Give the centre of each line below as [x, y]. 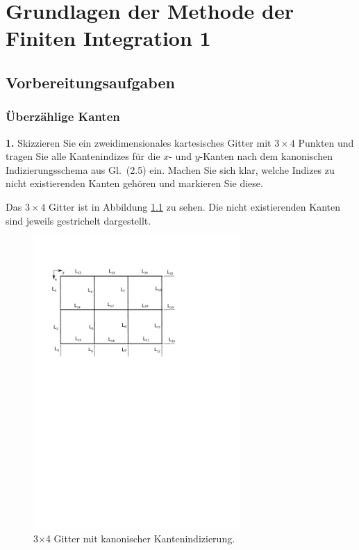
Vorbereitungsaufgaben [90, 82]
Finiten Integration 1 [108, 38]
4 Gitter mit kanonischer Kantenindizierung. [140, 539]
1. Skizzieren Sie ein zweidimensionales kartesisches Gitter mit [139, 142]
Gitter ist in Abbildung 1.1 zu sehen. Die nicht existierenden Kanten [194, 206]
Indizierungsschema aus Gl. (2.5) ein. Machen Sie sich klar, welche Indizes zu [170, 169]
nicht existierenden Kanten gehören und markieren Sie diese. [134, 183]
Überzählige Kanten [63, 116]
